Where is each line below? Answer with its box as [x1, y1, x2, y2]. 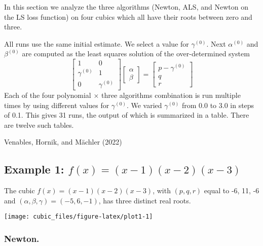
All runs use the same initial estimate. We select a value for [4, 38, 189, 49]
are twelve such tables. [4, 119, 74, 130]
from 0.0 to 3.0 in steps [181, 99, 254, 110]
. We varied [126, 99, 162, 110]
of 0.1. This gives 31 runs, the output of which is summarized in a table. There [4, 110, 249, 120]
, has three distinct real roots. [98, 195, 191, 205]
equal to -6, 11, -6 [204, 185, 259, 196]
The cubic [4, 185, 35, 196]
